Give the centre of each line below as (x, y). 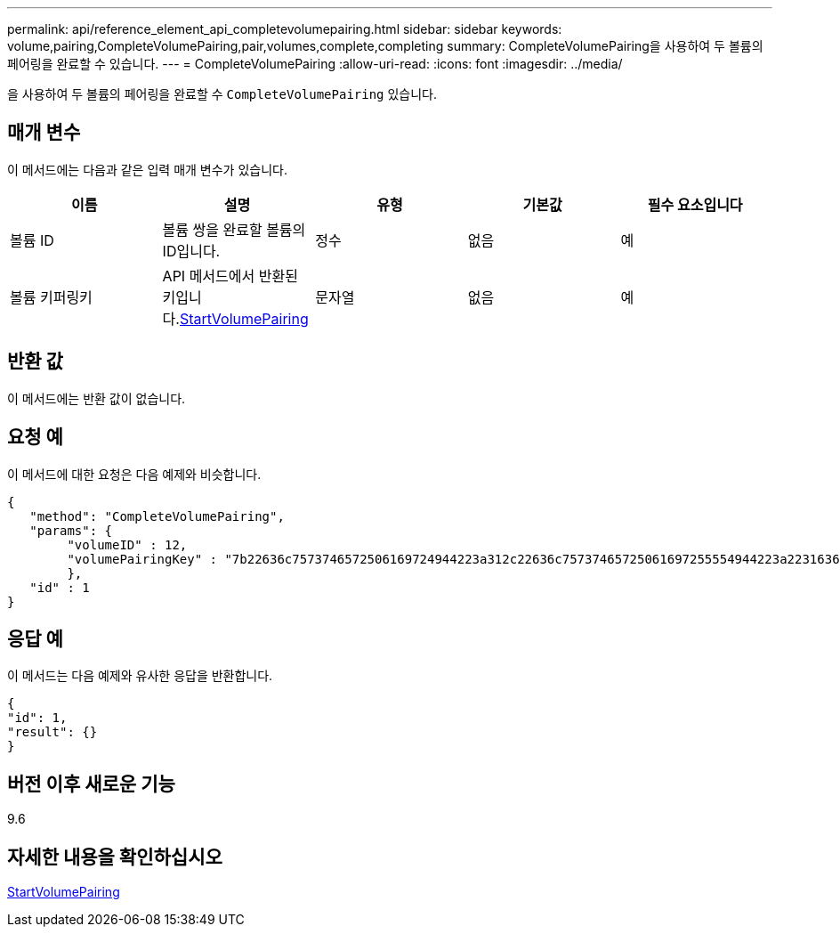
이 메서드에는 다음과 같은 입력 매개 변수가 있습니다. (147, 169)
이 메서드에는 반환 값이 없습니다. (97, 398)
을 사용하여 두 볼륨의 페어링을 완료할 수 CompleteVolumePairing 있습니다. (222, 94)
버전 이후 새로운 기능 (91, 784)
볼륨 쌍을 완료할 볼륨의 (234, 229)
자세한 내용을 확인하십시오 (115, 857)
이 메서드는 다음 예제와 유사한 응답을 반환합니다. (140, 676)
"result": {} (52, 732)
